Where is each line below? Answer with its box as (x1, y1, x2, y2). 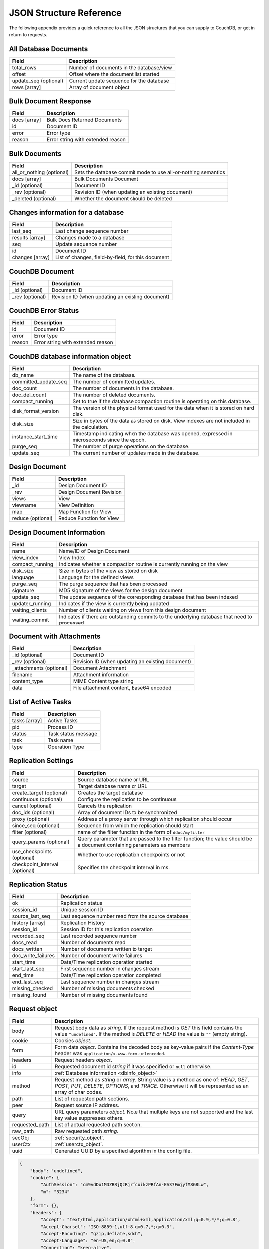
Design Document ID (58, 482, 107, 489)
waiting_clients (12, 606, 47, 613)
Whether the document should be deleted (74, 195, 172, 202)
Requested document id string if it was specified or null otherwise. (55, 1063, 212, 1070)
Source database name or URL (77, 776, 149, 783)
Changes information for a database (9, 208, 124, 217)
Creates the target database (77, 789, 143, 796)
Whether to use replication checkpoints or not (77, 851, 185, 858)
